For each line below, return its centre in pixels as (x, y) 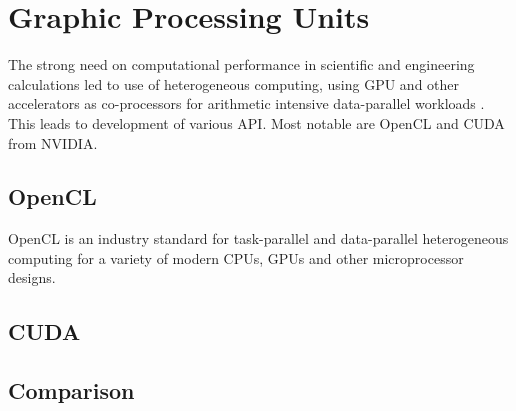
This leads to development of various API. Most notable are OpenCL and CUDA (256, 122)
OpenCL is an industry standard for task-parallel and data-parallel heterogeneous (258, 238)
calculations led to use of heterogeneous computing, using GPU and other (234, 83)
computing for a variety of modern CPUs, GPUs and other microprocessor (236, 257)
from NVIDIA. (53, 142)
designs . (32, 277)
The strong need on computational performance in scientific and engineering (241, 64)
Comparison (71, 390)
